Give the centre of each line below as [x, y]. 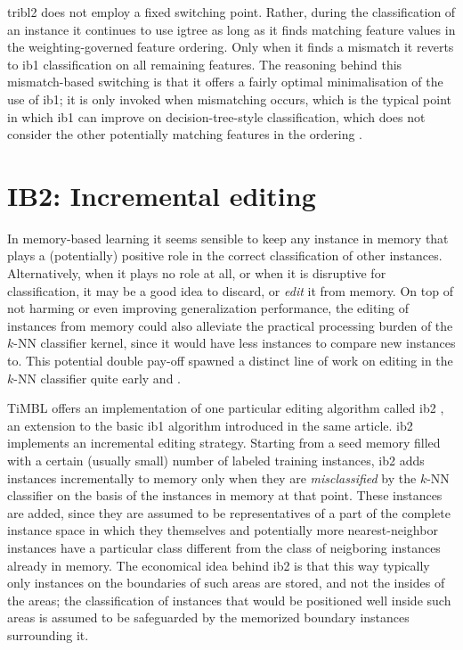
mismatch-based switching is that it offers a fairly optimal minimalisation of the [225, 82]
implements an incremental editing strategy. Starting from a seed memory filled [224, 443]
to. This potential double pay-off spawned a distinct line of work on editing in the [230, 361]
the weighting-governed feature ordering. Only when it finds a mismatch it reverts [231, 47]
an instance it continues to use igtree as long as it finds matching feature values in [231, 29]
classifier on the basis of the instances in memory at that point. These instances [225, 495]
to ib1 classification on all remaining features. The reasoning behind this [205, 64]
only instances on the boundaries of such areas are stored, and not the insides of [226, 583]
